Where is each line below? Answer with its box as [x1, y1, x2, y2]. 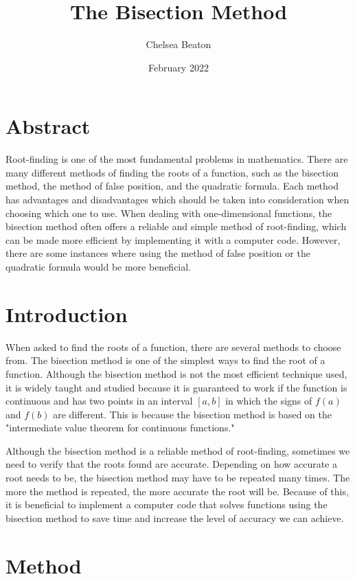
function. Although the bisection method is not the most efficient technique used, [5, 366, 347, 381]
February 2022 [148, 60, 209, 74]
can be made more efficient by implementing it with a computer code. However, [5, 232, 341, 247]
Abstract [5, 112, 91, 140]
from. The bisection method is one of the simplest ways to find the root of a [5, 353, 325, 367]
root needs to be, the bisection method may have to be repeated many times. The [5, 470, 350, 485]
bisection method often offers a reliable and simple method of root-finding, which [5, 219, 347, 234]
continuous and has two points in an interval [5, 394, 193, 408]
